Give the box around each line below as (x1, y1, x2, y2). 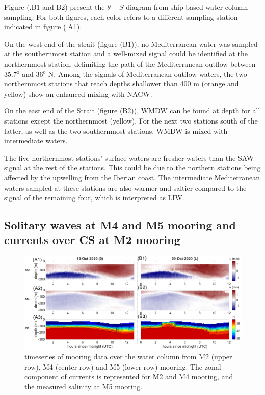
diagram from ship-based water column (126, 2, 248, 12)
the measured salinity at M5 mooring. (24, 381, 143, 392)
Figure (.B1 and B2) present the (4, 2, 105, 12)
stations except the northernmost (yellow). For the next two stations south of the (4, 115, 258, 126)
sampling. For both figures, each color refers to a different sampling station (4, 11, 238, 22)
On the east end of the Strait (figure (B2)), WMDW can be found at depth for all (4, 105, 260, 116)
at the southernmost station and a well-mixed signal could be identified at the (4, 48, 248, 59)
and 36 (22, 68, 43, 79)
